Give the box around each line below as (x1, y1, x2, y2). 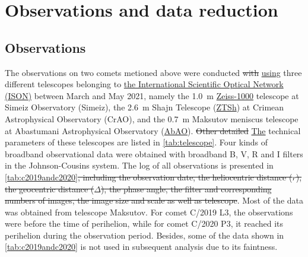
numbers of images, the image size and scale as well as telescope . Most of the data (5, 194, 304, 207)
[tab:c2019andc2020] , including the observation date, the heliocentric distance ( (5, 170, 293, 183)
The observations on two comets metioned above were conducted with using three (5, 66, 302, 78)
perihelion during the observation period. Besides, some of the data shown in (5, 229, 284, 241)
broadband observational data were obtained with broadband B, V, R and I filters (5, 147, 303, 160)
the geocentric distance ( (5, 182, 94, 195)
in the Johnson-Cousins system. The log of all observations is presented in (5, 159, 274, 172)
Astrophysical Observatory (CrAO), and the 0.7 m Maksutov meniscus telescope (5, 112, 299, 125)
